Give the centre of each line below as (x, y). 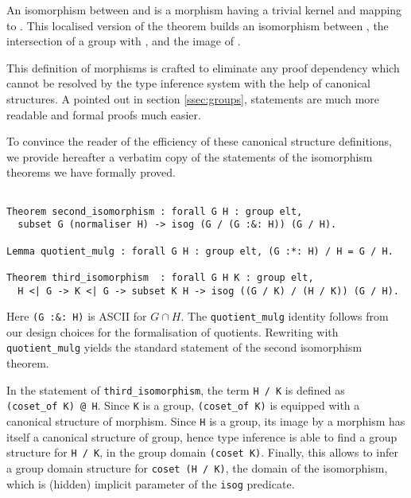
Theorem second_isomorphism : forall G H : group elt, (155, 211)
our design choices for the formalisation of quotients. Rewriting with (173, 331)
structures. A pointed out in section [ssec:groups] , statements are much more (193, 98)
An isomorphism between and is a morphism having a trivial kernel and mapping (204, 10)
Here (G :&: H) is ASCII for (77, 316)
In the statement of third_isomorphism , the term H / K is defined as (176, 389)
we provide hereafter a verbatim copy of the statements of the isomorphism (190, 156)
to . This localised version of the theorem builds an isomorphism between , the (198, 25)
